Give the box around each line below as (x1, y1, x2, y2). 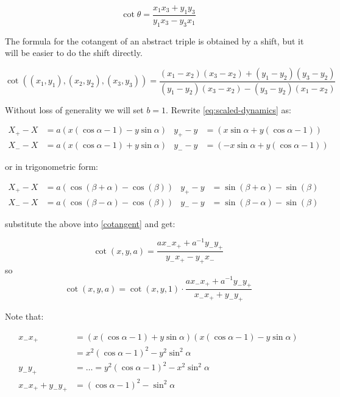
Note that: (5, 310, 44, 323)
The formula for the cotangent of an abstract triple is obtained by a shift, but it (5, 34, 304, 47)
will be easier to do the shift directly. (5, 46, 143, 59)
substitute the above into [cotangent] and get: (5, 217, 175, 230)
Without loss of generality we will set (5, 103, 144, 116)
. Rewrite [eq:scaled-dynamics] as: (166, 103, 291, 116)
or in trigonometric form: (5, 160, 99, 173)
